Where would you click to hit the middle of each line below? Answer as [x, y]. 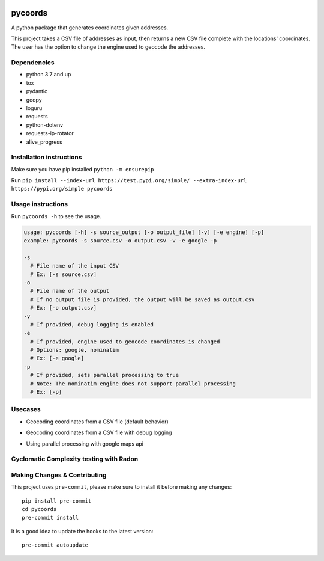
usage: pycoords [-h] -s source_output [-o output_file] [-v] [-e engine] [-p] [144, 232]
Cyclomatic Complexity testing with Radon [75, 459]
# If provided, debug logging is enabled [92, 324]
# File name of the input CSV [75, 266]
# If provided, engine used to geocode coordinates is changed [125, 342]
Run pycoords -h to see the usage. [56, 216]
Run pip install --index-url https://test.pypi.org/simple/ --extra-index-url [129, 180]
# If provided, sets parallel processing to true [105, 375]
